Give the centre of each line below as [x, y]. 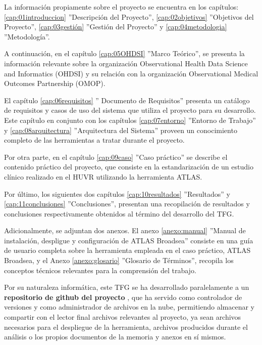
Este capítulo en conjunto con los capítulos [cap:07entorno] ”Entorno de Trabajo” [130, 120]
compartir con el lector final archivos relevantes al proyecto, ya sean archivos [123, 317]
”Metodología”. [27, 36]
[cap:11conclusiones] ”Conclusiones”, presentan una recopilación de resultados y [127, 204]
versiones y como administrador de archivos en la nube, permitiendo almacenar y [129, 307]
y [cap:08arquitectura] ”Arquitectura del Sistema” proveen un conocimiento [121, 130]
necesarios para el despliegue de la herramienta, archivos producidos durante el [126, 327]
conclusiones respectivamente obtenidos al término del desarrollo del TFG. [119, 213]
